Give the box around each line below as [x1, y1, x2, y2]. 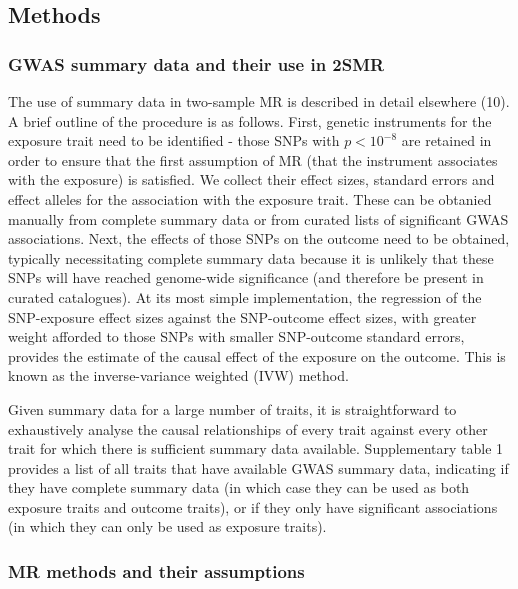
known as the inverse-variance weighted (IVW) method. [8, 365, 349, 386]
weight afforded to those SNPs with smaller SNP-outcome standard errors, [8, 326, 465, 347]
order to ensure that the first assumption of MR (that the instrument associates [8, 149, 498, 170]
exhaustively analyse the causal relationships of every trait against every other [8, 418, 488, 439]
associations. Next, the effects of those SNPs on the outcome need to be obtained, [8, 228, 510, 249]
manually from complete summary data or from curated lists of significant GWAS [8, 208, 509, 229]
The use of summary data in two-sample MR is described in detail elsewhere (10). [8, 91, 510, 111]
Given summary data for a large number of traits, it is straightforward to [8, 398, 457, 419]
